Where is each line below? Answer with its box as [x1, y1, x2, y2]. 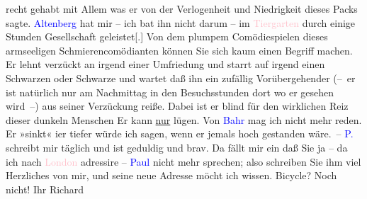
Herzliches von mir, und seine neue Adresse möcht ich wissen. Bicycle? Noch [6, 168, 337, 183]
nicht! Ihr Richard [6, 181, 84, 196]
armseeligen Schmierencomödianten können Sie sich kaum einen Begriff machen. [6, 42, 353, 57]
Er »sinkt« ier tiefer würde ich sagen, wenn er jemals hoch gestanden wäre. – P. [6, 126, 354, 141]
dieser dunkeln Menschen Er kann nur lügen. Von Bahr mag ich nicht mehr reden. [6, 112, 362, 127]
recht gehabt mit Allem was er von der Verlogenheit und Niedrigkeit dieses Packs [6, 1, 358, 16]
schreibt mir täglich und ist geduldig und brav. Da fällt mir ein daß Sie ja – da [6, 140, 348, 154]
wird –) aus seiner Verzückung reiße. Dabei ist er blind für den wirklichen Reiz [6, 98, 349, 113]
